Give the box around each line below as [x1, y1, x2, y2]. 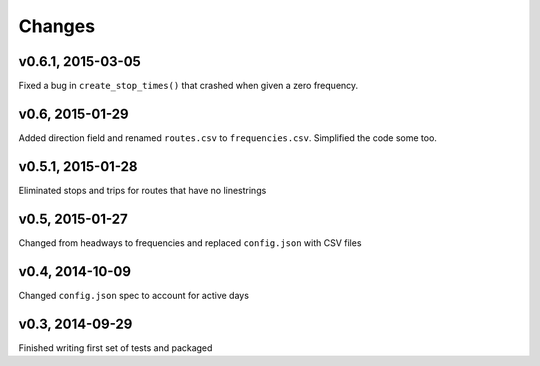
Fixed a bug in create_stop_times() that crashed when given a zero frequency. [18, 80, 359, 92]
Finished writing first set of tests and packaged [18, 341, 213, 354]
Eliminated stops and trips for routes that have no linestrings [18, 184, 267, 196]
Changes [18, 15, 95, 37]
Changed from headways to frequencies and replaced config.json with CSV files [18, 236, 362, 249]
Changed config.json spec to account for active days [18, 289, 250, 301]
